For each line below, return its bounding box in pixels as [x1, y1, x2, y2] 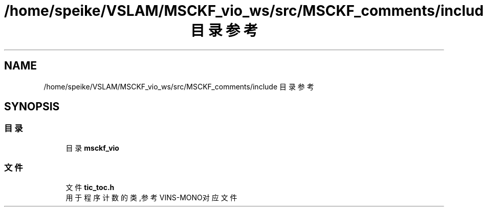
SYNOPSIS [4, 100, 60, 113]
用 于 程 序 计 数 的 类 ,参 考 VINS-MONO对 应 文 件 [65, 193, 237, 202]
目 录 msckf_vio [65, 143, 119, 152]
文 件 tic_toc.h [65, 182, 115, 192]
